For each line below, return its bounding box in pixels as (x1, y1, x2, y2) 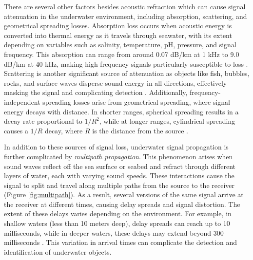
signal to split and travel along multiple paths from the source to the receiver (4, 180, 234, 190)
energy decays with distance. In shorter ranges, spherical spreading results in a (4, 106, 239, 116)
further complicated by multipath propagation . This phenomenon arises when (4, 151, 233, 161)
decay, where (44, 125, 83, 135)
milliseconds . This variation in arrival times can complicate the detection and (4, 237, 237, 247)
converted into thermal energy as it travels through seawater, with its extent (4, 30, 232, 40)
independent (4, 96, 40, 107)
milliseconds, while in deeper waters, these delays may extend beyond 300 (4, 227, 224, 238)
